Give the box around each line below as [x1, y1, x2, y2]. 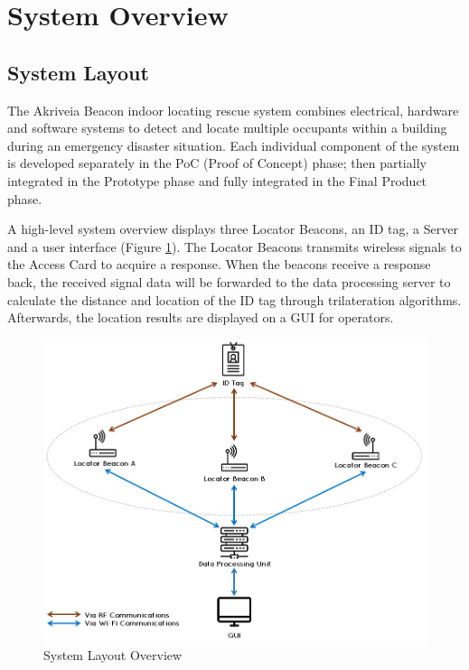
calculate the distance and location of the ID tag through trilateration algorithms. [7, 290, 462, 309]
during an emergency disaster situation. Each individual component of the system [7, 135, 460, 154]
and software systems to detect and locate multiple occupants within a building [7, 118, 447, 137]
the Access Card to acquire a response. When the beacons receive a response [7, 255, 431, 274]
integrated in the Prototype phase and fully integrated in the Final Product [7, 171, 427, 190]
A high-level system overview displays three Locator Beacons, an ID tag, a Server [7, 219, 458, 238]
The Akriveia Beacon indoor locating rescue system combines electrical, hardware [7, 100, 459, 119]
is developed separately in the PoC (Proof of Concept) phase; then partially [7, 154, 427, 172]
